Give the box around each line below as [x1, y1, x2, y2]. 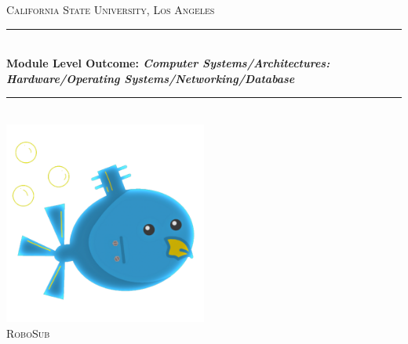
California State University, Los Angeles [6, 2, 215, 17]
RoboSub [6, 324, 50, 341]
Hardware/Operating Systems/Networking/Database [6, 70, 295, 86]
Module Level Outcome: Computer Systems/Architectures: [6, 55, 330, 71]
